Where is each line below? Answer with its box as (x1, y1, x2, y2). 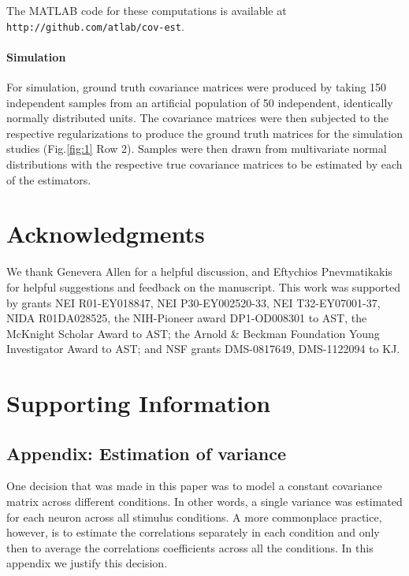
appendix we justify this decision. (6, 555, 168, 571)
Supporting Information (6, 387, 271, 419)
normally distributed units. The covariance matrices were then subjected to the (6, 110, 389, 126)
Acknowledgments (6, 217, 205, 250)
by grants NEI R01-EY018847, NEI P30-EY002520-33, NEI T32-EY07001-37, (6, 294, 381, 310)
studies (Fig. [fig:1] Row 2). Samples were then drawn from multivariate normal (6, 140, 387, 157)
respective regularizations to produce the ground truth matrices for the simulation (6, 124, 403, 141)
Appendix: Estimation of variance (6, 440, 287, 465)
